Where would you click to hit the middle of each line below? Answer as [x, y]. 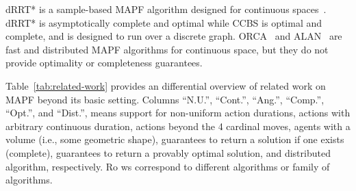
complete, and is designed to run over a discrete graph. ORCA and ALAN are [174, 36]
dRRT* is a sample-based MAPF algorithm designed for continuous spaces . [166, 9]
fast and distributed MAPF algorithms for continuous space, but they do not [167, 49]
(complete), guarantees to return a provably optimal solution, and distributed [168, 152]
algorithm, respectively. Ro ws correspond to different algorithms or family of [168, 166]
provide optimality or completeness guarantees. [104, 63]
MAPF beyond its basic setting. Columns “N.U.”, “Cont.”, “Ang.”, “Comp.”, [165, 99]
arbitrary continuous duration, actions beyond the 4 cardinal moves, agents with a [178, 126]
